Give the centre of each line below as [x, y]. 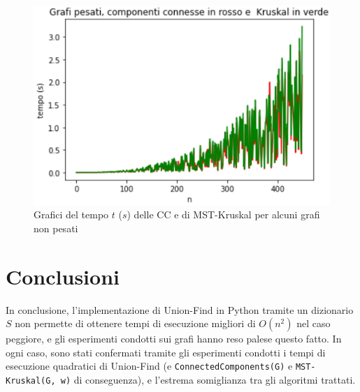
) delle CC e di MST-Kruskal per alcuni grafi [223, 214]
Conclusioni [63, 276]
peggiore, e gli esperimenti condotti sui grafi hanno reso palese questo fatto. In [174, 339]
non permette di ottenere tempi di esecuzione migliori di [135, 323]
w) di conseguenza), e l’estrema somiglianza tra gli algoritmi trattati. [208, 380]
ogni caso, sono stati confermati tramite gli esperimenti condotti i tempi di [166, 352]
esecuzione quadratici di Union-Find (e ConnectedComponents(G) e [149, 366]
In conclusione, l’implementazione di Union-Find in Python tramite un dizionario [180, 309]
